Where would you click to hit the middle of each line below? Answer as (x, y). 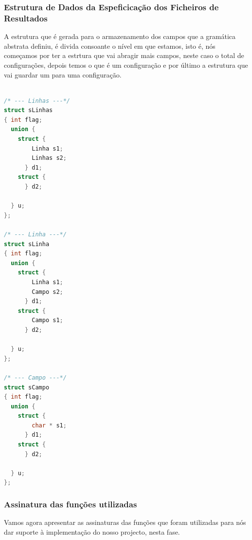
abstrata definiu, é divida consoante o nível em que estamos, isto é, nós (110, 46)
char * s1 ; (49, 425)
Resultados (26, 18)
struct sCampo (27, 387)
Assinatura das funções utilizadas (71, 504)
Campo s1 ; (47, 320)
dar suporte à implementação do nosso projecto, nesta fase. (92, 531)
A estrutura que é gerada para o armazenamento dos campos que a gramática (120, 36)
